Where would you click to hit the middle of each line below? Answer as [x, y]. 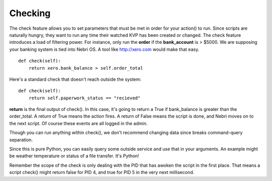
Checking [30, 13]
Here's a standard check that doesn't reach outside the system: [75, 79]
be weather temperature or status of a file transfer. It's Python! [74, 156]
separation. [21, 140]
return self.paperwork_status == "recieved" [84, 98]
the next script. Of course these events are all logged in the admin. [79, 123]
